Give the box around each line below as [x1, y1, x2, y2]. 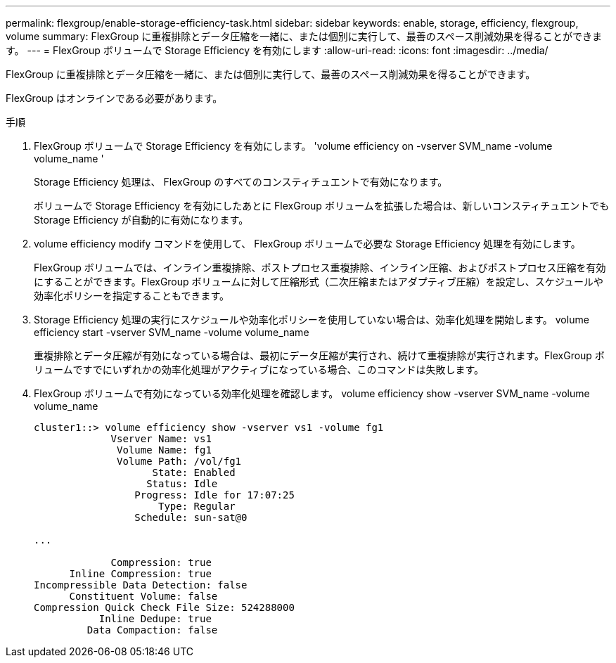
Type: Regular [158, 501, 236, 512]
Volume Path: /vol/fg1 [117, 456, 242, 467]
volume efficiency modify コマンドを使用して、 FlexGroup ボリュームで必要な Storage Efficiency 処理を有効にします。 [34, 238, 581, 250]
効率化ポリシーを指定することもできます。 [34, 290, 230, 302]
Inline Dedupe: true [98, 613, 212, 624]
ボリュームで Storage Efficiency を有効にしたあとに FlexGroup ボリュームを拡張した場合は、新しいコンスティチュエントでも [34, 200, 610, 212]
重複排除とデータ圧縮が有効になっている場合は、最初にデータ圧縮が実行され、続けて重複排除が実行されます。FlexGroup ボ [34, 349, 605, 361]
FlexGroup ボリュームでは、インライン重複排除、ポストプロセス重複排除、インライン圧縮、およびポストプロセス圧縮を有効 [34, 262, 606, 273]
